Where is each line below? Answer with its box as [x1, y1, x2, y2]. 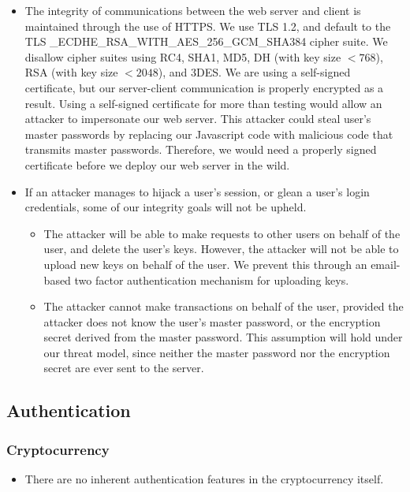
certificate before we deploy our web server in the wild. [24, 156, 290, 173]
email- [371, 255, 401, 272]
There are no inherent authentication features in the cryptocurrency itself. [24, 471, 384, 487]
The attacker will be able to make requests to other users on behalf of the [43, 225, 401, 241]
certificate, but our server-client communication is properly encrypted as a [24, 79, 384, 95]
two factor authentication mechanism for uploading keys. [74, 271, 349, 288]
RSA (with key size [24, 64, 118, 80]
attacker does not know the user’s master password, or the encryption [43, 313, 381, 330]
